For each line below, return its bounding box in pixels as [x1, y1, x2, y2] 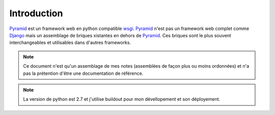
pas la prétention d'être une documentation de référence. [23, 70, 144, 76]
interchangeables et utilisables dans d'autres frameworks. [9, 40, 131, 46]
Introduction [9, 8, 63, 19]
